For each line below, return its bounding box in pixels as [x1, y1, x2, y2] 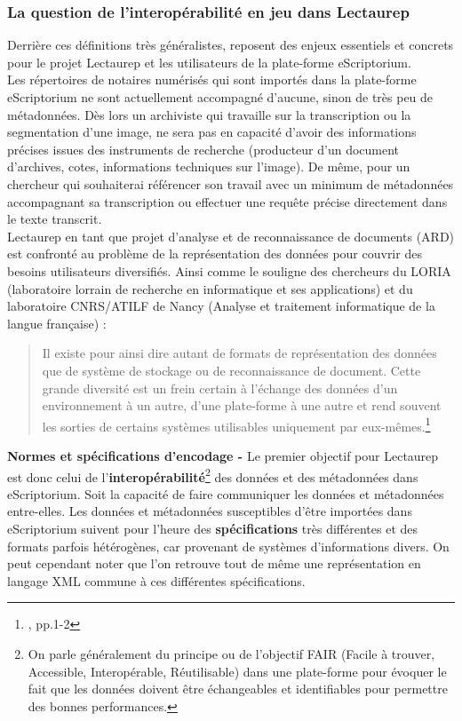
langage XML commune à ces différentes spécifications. [7, 571, 306, 590]
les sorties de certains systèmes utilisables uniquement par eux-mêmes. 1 [42, 414, 431, 435]
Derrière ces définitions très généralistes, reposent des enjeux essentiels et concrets [7, 36, 454, 54]
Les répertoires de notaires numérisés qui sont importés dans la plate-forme [7, 70, 417, 89]
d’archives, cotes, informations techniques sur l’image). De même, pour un [7, 157, 410, 176]
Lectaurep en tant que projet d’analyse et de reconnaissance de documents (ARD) [7, 226, 455, 245]
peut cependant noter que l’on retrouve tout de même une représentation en [7, 554, 421, 573]
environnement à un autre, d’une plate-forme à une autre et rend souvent [42, 396, 442, 415]
